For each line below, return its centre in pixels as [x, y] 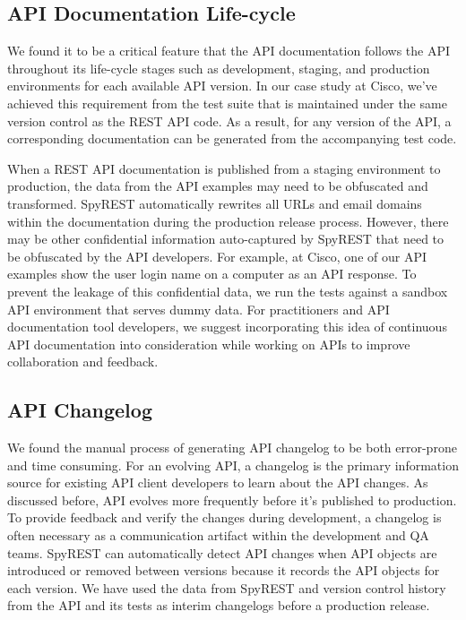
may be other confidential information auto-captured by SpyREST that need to [226, 239]
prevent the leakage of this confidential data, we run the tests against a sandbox [228, 291]
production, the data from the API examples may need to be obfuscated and [218, 186]
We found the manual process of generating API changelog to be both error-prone [232, 448]
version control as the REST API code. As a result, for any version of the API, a [229, 121]
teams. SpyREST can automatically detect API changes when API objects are [222, 552]
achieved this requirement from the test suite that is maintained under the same [227, 103]
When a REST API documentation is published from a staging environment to [224, 168]
